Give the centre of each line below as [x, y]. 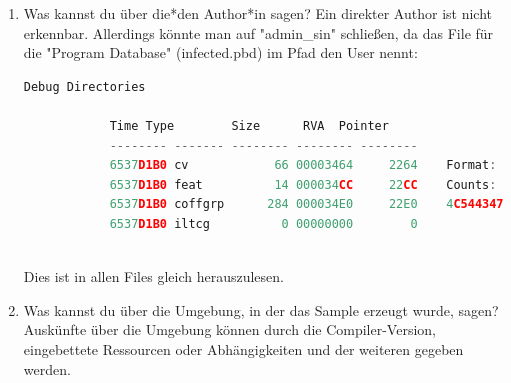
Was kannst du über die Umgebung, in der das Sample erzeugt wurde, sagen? [261, 309]
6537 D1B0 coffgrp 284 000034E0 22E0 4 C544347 [306, 204]
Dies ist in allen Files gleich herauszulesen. [153, 276]
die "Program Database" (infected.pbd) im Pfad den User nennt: [220, 52]
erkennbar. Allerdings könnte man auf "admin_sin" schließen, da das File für [258, 32]
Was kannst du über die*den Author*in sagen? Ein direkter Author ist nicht [257, 13]
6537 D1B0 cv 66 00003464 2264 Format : [303, 165]
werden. [47, 368]
